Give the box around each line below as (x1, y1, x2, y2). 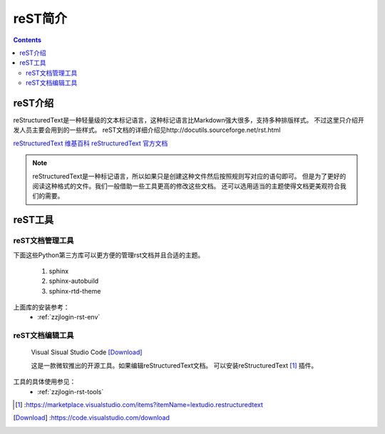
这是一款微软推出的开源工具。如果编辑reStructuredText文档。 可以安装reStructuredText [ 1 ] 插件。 (31, 361, 318, 370)
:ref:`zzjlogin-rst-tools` (37, 387, 104, 396)
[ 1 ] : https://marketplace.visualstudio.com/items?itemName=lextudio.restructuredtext (15, 400, 264, 409)
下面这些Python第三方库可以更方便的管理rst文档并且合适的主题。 (13, 250, 205, 259)
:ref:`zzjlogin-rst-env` (37, 313, 101, 321)
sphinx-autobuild (48, 277, 99, 285)
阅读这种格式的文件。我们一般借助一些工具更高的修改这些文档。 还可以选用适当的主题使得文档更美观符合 (32, 182, 340, 190)
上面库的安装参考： (13, 303, 70, 311)
